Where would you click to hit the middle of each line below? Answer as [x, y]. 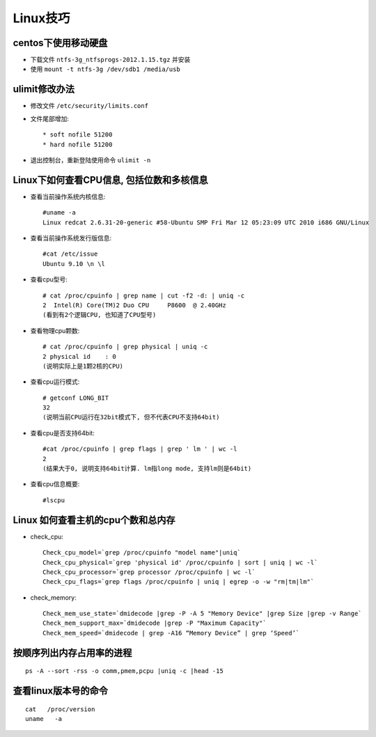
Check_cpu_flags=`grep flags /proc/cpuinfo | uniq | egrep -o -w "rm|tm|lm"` [179, 582]
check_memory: [53, 597]
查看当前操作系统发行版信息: [71, 238]
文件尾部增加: [50, 118]
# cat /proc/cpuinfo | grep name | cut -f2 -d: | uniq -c [144, 295]
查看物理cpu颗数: [55, 330]
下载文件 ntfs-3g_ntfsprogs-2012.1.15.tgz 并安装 [110, 60]
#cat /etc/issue [70, 254]
